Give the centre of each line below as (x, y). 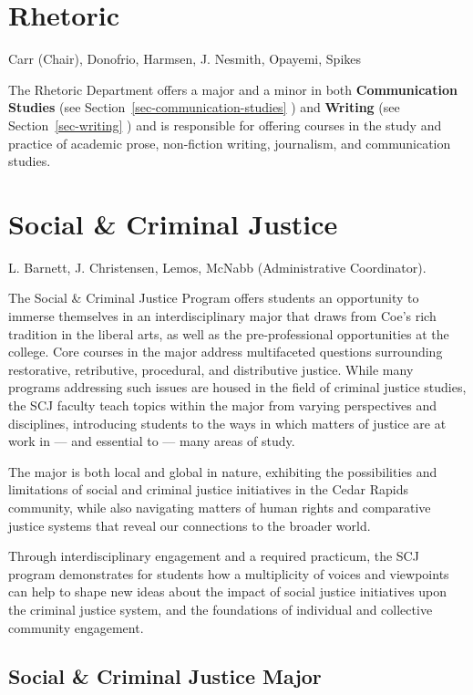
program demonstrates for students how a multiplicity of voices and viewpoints (229, 573)
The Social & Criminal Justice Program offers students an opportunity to (214, 298)
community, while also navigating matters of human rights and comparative (220, 507)
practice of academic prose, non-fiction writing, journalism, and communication (230, 143)
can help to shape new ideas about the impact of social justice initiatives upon (228, 591)
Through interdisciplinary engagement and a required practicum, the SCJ (214, 556)
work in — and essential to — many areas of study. (152, 441)
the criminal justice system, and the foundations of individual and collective (221, 609)
